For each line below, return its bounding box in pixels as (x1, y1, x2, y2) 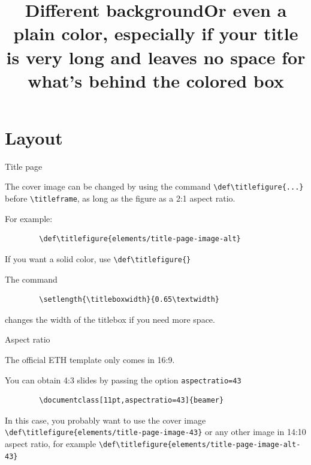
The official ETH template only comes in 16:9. (5, 353, 175, 365)
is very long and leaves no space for (6, 44, 306, 69)
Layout (5, 125, 63, 149)
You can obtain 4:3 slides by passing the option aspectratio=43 (5, 373, 241, 386)
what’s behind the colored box (28, 68, 284, 92)
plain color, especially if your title (13, 21, 298, 46)
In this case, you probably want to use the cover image (5, 413, 206, 426)
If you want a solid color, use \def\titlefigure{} (5, 252, 191, 265)
